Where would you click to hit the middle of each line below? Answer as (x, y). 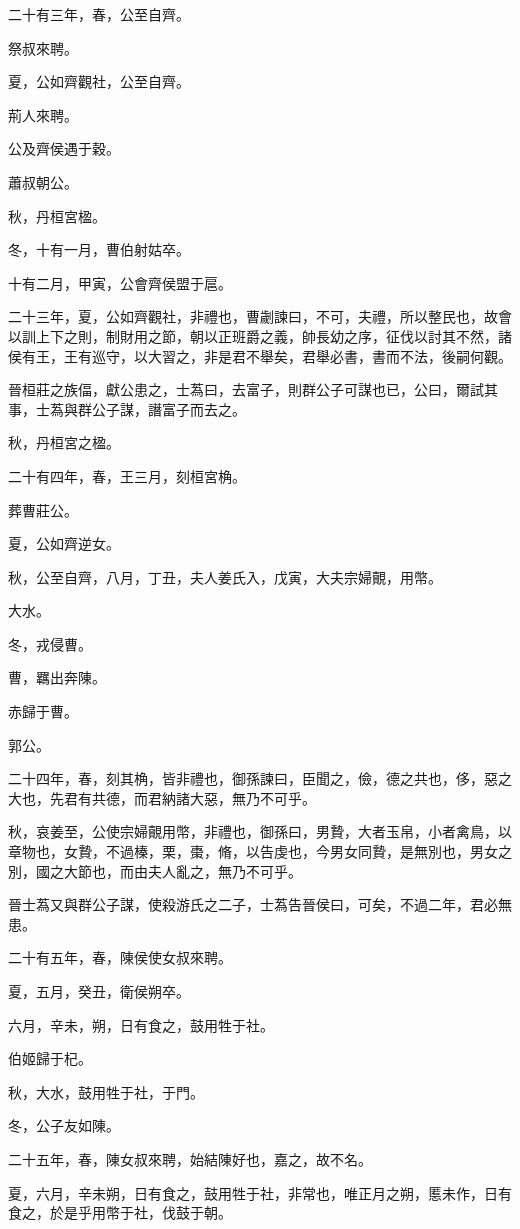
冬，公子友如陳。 (64, 1125)
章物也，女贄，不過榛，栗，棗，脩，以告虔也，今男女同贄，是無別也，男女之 (260, 851)
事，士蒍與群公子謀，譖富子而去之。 (127, 408)
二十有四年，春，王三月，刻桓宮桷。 (127, 475)
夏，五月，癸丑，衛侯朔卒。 (99, 991)
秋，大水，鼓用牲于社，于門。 (106, 1091)
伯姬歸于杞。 (50, 1058)
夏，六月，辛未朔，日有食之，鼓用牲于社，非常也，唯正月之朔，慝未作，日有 (260, 1192)
